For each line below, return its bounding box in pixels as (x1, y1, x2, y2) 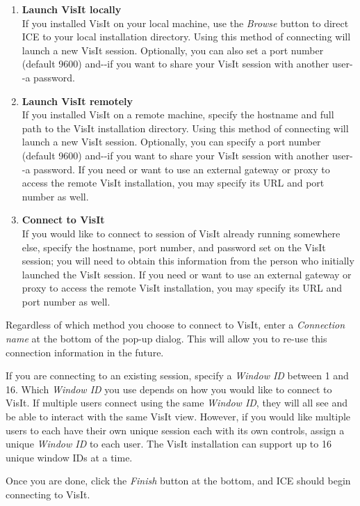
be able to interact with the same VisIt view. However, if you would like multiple (6, 409, 351, 424)
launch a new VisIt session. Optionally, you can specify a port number (22, 134, 321, 149)
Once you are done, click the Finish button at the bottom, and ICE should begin (6, 473, 351, 488)
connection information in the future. (6, 345, 164, 359)
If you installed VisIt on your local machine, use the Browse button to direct (22, 15, 349, 30)
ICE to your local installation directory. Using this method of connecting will (22, 29, 351, 44)
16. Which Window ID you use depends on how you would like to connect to (6, 381, 332, 396)
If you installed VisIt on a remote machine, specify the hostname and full (22, 107, 334, 122)
